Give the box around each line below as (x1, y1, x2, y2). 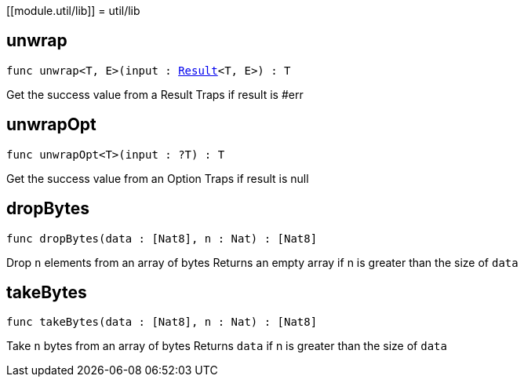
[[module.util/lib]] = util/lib (6, 4, 140, 17)
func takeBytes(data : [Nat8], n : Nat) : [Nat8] (6, 316, 318, 329)
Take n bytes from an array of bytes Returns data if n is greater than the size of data (6, 339, 447, 353)
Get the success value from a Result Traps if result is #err (6, 87, 304, 101)
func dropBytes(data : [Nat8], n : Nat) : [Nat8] (6, 232, 318, 245)
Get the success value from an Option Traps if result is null (6, 171, 309, 185)
